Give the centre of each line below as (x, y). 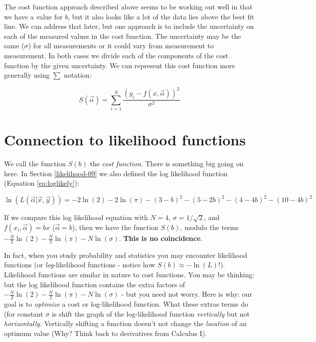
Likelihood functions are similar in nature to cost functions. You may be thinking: (129, 275)
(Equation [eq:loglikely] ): (42, 183)
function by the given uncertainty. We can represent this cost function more (120, 65)
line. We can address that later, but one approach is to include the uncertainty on (129, 26)
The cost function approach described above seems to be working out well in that (128, 6)
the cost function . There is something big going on (167, 164)
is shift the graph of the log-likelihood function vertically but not (151, 313)
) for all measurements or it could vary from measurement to (121, 46)
